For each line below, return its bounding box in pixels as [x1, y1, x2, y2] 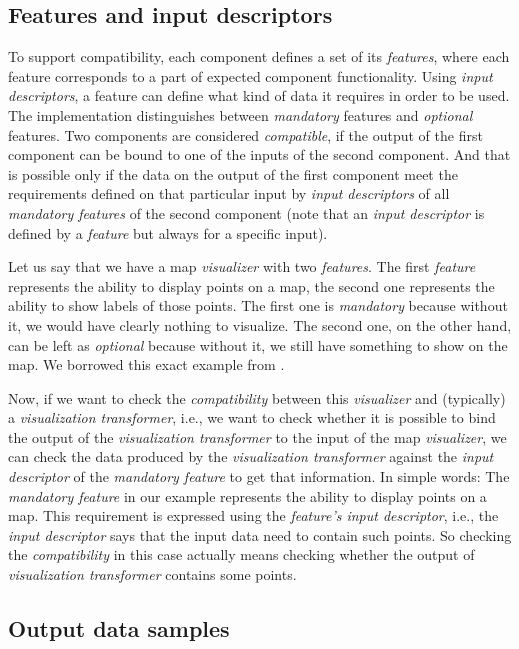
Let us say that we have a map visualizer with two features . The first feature [8, 256, 476, 277]
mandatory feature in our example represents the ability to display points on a [8, 485, 487, 506]
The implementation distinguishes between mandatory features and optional [8, 104, 473, 125]
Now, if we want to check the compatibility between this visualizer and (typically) [8, 387, 506, 408]
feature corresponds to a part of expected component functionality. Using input [8, 65, 493, 86]
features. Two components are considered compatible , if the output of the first [8, 124, 483, 145]
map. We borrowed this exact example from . [8, 354, 285, 375]
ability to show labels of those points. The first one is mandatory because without [8, 295, 508, 316]
